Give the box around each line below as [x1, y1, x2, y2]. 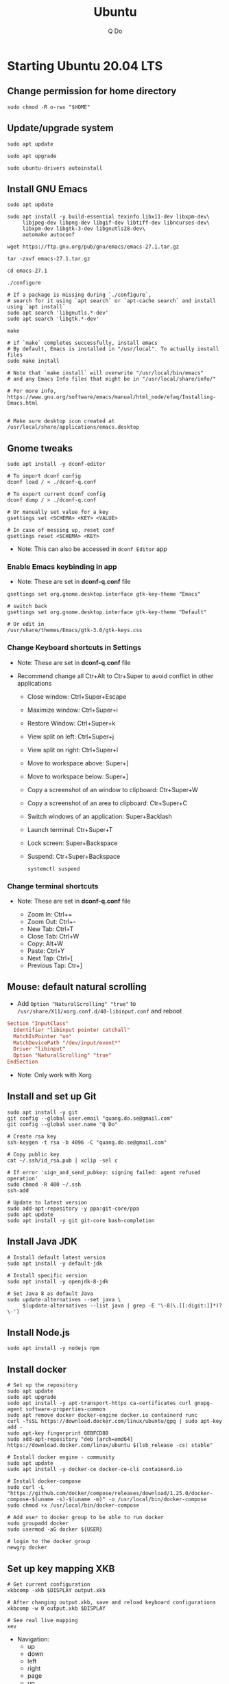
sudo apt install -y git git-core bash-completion [7, 1217, 155, 1224]
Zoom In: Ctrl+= [27, 910, 73, 919]
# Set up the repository [7, 1382, 78, 1389]
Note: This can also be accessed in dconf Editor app [16, 545, 168, 553]
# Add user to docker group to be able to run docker [7, 1514, 165, 1521]
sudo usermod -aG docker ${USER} [7, 1526, 103, 1533]
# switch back [7, 603, 48, 610]
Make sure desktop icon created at [13, 418, 115, 425]
